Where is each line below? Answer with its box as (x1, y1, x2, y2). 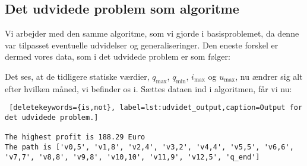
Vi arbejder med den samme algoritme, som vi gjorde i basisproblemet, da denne (5, 27, 299, 40)
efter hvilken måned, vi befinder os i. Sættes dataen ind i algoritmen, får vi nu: (5, 82, 292, 95)
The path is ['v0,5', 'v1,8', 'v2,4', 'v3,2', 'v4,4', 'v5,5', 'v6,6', (5, 143, 294, 151)
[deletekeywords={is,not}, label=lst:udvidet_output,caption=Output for (9, 103, 303, 112)
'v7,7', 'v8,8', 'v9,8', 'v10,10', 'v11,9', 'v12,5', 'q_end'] (5, 152, 260, 161)
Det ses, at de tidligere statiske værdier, (5, 70, 150, 82)
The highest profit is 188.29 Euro (5, 133, 145, 142)
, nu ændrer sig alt (235, 70, 303, 82)
